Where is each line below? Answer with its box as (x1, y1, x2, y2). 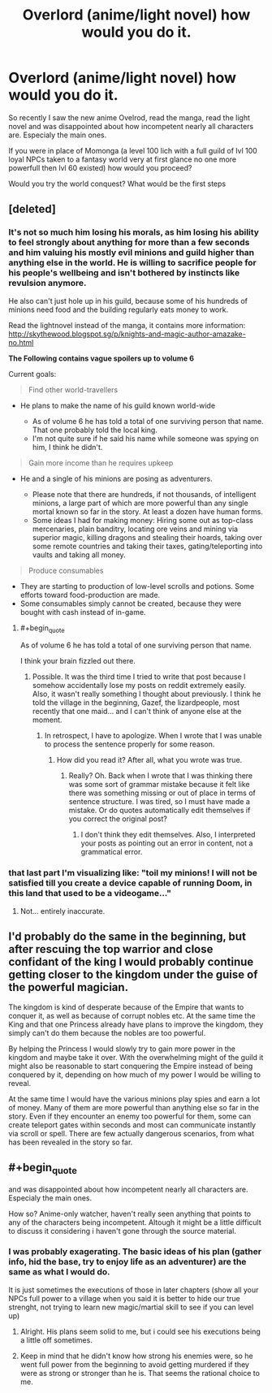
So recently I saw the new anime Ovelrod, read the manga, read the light (8, 112, 250, 123)
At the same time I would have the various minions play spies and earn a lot (8, 1094, 261, 1104)
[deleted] (8, 202, 57, 216)
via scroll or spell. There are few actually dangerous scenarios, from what (8, 1128, 254, 1138)
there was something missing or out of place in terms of (68, 788, 256, 798)
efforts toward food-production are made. (19, 590, 161, 599)
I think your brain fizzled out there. (19, 656, 136, 666)
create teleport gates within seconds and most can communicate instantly (8, 1119, 257, 1130)
